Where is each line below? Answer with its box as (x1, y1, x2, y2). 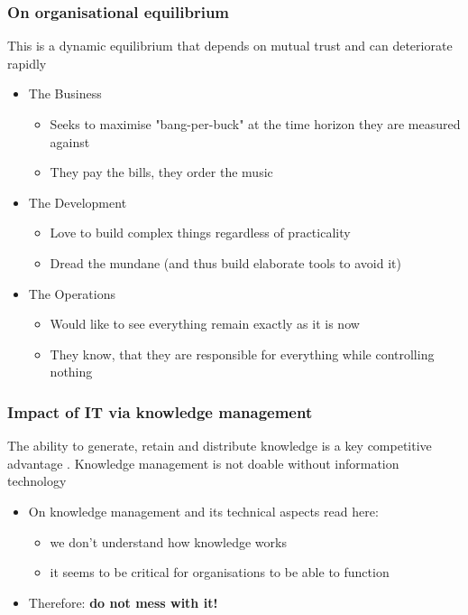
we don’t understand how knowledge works (50, 532, 287, 551)
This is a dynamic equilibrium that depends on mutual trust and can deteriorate (7, 36, 453, 55)
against (50, 132, 90, 151)
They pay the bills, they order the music (50, 163, 273, 182)
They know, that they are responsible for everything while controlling (50, 344, 435, 363)
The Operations (28, 284, 115, 303)
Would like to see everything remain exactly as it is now (50, 314, 360, 333)
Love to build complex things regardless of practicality (50, 223, 351, 242)
